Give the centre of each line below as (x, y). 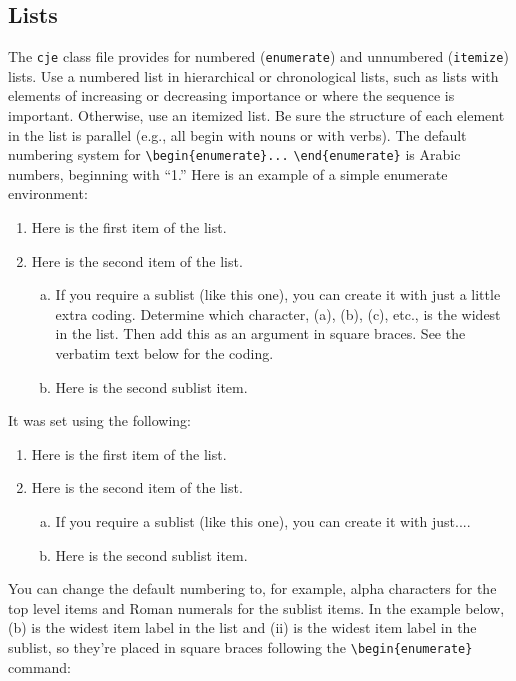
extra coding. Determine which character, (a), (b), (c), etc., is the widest (278, 313)
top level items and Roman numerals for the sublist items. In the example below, (256, 607)
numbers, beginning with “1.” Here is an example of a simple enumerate (228, 173)
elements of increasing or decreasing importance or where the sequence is (231, 95)
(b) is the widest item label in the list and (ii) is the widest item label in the (242, 627)
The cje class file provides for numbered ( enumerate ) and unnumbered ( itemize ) (258, 56)
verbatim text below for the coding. (164, 353)
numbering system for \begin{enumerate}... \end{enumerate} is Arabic (234, 154)
